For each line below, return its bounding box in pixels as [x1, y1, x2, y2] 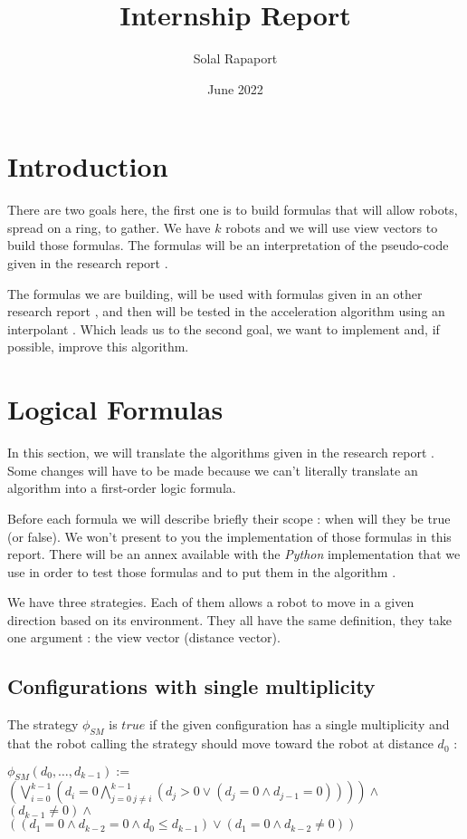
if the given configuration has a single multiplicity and [148, 715, 450, 734]
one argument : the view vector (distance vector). [7, 628, 281, 647]
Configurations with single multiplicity [7, 672, 376, 700]
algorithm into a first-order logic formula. [7, 478, 236, 497]
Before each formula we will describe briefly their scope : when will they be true [7, 508, 451, 527]
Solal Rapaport [193, 49, 278, 68]
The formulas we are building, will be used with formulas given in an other [7, 284, 423, 303]
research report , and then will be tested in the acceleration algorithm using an [7, 302, 445, 321]
